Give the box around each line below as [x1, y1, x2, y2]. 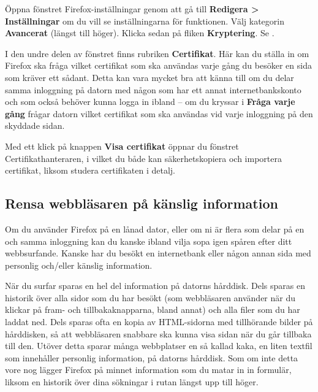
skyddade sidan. [5, 119, 65, 132]
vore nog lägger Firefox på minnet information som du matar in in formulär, [5, 363, 292, 376]
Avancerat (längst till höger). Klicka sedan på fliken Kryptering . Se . [5, 26, 274, 39]
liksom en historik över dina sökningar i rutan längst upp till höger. [5, 375, 259, 388]
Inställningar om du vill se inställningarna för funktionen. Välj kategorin [5, 14, 284, 27]
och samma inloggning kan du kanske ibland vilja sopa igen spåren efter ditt [5, 234, 292, 247]
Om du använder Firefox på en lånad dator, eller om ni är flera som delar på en [5, 222, 305, 235]
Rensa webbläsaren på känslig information [5, 194, 278, 213]
